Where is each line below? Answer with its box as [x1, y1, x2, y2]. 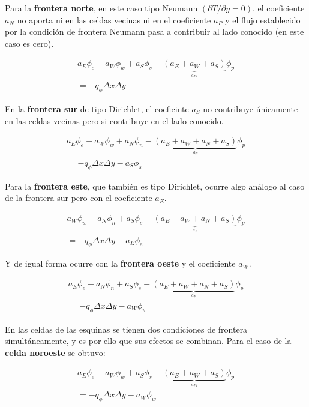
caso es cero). [5, 37, 54, 49]
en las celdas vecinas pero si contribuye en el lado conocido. [5, 114, 224, 127]
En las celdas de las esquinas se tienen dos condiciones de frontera [5, 322, 248, 335]
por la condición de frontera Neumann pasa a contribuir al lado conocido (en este [5, 25, 304, 38]
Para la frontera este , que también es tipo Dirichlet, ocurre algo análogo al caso [5, 179, 305, 192]
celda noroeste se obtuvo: [5, 346, 106, 358]
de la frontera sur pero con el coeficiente [5, 191, 152, 204]
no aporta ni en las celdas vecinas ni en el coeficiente [17, 13, 211, 26]
